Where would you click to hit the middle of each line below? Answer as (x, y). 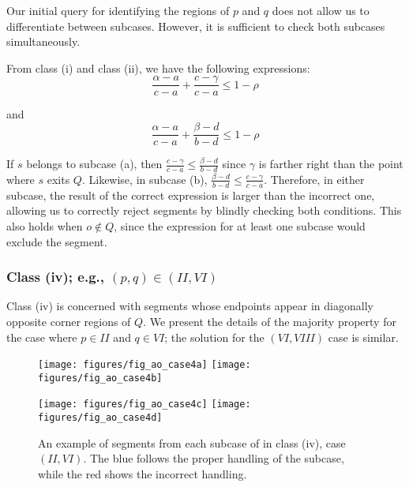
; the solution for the (214, 337)
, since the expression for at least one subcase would (240, 225)
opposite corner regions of (69, 321)
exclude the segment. (57, 241)
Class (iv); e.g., (56, 277)
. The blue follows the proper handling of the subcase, (214, 458)
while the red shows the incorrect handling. (143, 473)
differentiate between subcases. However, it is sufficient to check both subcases (196, 26)
